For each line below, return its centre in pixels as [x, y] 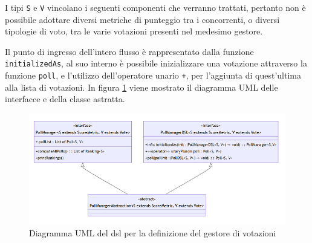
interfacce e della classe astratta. [65, 99]
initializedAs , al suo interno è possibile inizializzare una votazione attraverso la [156, 63]
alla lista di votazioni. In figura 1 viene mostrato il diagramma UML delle [141, 87]
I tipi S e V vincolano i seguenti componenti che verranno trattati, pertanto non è [155, 7]
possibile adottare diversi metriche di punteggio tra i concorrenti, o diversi [142, 19]
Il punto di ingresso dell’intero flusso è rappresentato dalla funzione [129, 51]
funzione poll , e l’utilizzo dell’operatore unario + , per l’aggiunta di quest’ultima [153, 75]
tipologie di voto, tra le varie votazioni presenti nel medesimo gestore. [134, 31]
